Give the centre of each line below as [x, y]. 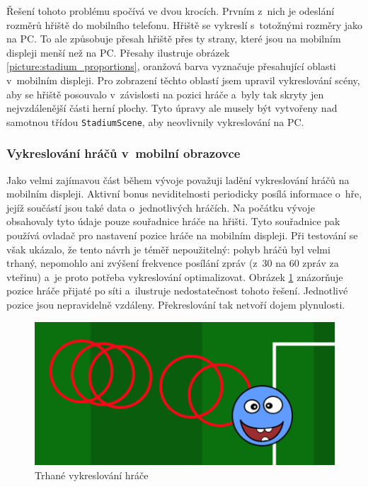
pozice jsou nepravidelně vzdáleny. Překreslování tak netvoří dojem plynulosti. [176, 304]
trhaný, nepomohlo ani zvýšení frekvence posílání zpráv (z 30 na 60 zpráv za [173, 263]
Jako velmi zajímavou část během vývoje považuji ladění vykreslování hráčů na [178, 179]
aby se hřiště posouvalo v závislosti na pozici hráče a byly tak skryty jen [165, 94]
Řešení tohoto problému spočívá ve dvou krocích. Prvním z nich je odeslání [171, 11]
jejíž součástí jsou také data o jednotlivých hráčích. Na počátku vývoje [161, 207]
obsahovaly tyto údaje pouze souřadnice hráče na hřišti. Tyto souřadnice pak [173, 221]
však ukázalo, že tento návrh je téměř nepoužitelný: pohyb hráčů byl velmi [168, 249]
